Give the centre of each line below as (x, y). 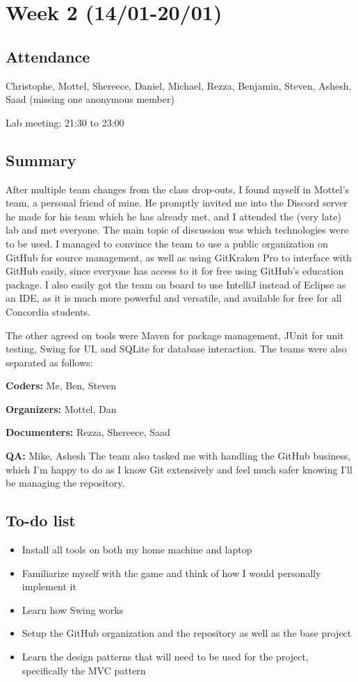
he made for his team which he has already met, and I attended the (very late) (173, 216)
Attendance (48, 56)
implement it (49, 586)
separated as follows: (49, 362)
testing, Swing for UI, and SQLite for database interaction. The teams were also (176, 349)
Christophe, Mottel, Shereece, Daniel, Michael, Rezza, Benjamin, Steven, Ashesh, (179, 85)
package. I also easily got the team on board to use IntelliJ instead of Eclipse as (176, 284)
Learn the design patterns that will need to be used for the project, (165, 657)
